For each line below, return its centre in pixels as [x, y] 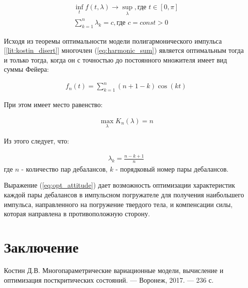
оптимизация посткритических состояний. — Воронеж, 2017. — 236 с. [109, 280]
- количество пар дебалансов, [65, 168]
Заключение [41, 247]
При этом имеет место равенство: [53, 104]
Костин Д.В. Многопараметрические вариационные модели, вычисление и [114, 270]
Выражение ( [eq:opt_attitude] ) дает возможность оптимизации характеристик [120, 185]
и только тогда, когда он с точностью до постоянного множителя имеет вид [116, 59]
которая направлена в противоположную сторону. [77, 214]
